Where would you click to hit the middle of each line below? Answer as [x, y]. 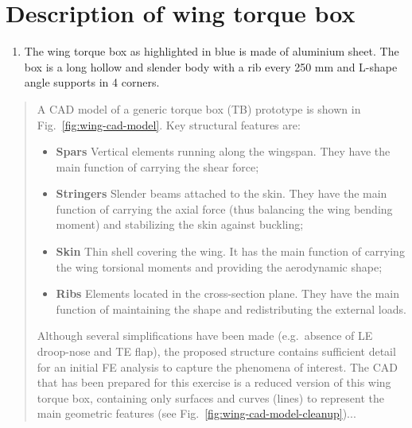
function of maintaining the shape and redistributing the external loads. [231, 308]
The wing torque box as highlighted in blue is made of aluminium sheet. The [212, 51]
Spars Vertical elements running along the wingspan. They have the [223, 151]
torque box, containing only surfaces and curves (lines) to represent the [210, 397]
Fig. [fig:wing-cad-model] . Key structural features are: [169, 124]
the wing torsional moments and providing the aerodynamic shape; [219, 266]
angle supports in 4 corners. [92, 82]
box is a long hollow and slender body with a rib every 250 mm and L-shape [211, 66]
